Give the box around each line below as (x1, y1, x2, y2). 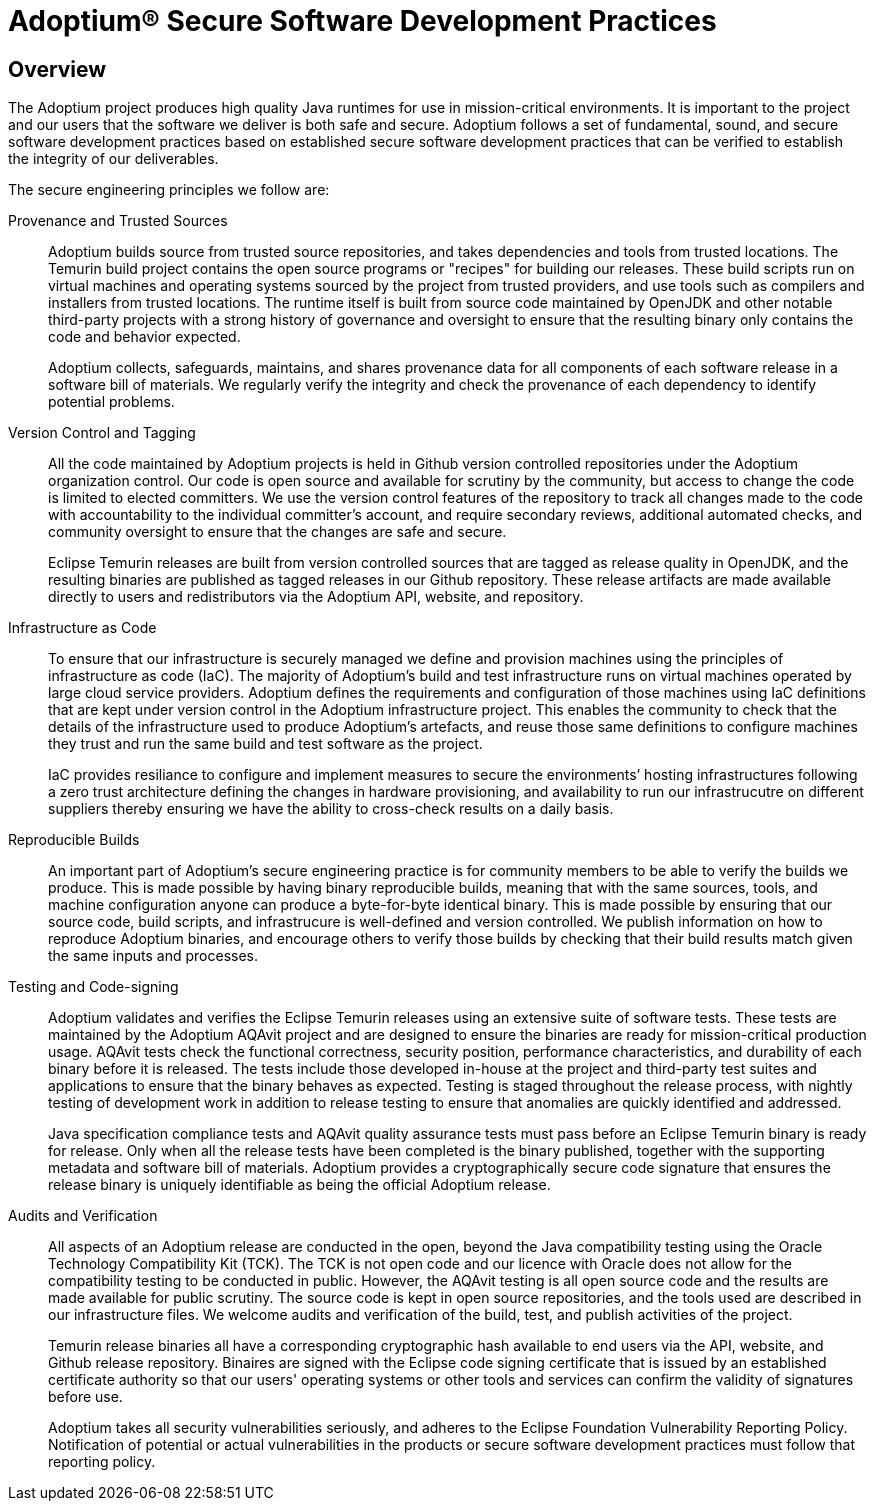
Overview (8, 56, 107, 82)
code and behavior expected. (48, 328, 241, 346)
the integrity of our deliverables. (8, 150, 219, 168)
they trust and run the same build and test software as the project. (48, 735, 483, 753)
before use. (48, 1388, 123, 1406)
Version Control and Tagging (8, 424, 196, 442)
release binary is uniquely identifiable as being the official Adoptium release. (48, 1176, 551, 1194)
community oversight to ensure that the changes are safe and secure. (48, 523, 507, 541)
